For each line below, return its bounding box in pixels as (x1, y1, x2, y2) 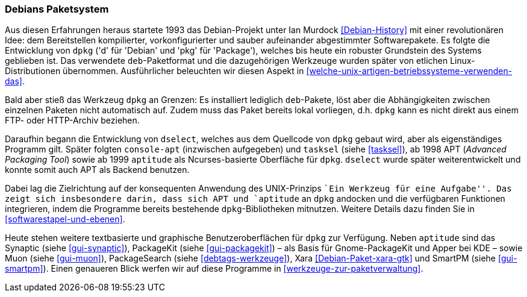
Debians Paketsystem (5, 3, 109, 15)
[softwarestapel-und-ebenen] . (5, 214, 125, 225)
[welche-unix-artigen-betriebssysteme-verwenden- (306, 66, 513, 77)
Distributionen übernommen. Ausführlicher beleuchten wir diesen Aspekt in (5, 66, 304, 77)
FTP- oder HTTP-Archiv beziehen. (5, 115, 140, 126)
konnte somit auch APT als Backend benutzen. (5, 164, 190, 175)
